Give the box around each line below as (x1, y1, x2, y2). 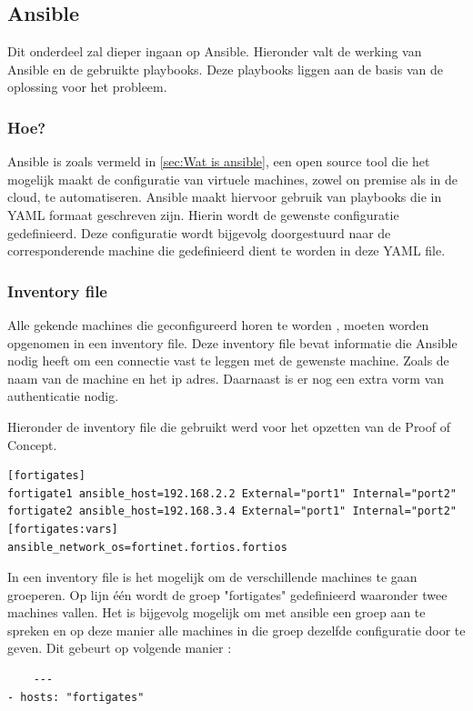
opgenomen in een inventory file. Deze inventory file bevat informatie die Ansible (7, 333, 458, 352)
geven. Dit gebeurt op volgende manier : (7, 638, 232, 657)
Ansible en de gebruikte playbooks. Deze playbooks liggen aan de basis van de (7, 59, 443, 78)
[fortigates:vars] (7, 522, 118, 536)
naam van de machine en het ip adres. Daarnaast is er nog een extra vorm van (7, 368, 445, 387)
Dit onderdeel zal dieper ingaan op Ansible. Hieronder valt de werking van (7, 42, 422, 61)
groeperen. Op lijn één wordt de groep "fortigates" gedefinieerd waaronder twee (7, 585, 448, 604)
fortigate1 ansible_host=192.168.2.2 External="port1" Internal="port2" (7, 486, 457, 500)
